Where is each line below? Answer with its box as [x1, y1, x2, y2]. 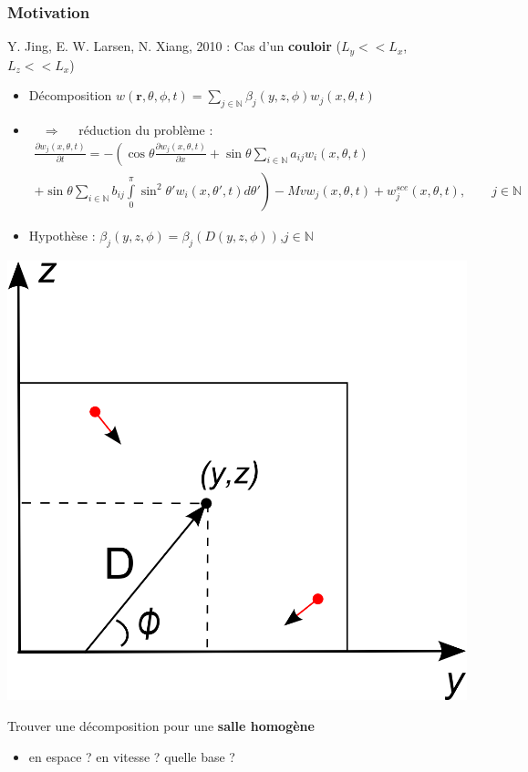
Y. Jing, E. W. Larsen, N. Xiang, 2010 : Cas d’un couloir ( [7, 36, 341, 56]
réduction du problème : [78, 120, 213, 139]
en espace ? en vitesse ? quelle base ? [28, 746, 235, 766]
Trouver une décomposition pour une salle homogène [7, 716, 315, 736]
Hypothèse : [28, 225, 96, 244]
